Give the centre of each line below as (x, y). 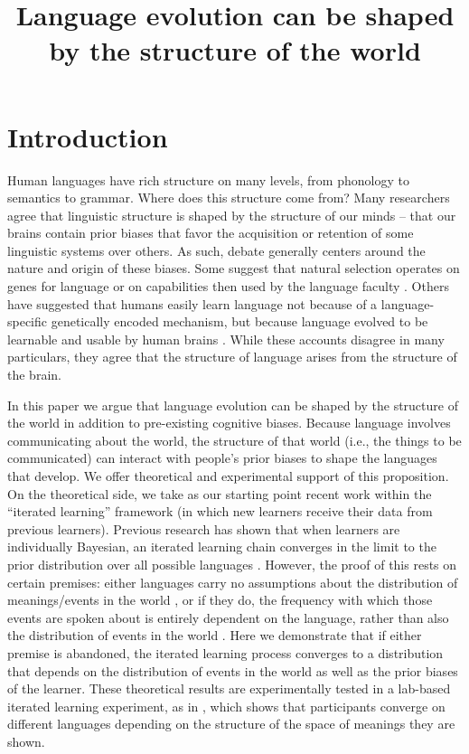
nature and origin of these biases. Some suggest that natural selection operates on (234, 268)
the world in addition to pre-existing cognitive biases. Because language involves (229, 423)
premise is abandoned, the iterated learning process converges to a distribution (225, 652)
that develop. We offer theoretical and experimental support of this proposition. (228, 476)
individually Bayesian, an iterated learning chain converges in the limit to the (222, 547)
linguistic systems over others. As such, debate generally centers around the (216, 250)
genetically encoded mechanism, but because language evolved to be (239, 321)
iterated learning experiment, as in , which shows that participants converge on (226, 706)
